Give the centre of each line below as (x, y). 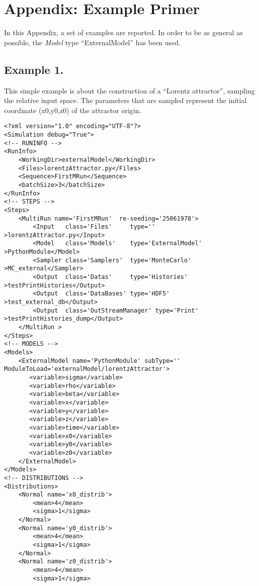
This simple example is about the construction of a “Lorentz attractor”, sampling (129, 90)
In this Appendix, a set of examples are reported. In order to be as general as (123, 32)
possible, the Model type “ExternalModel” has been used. (92, 42)
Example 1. (34, 69)
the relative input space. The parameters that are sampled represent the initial (125, 100)
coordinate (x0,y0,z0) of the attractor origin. (73, 110)
